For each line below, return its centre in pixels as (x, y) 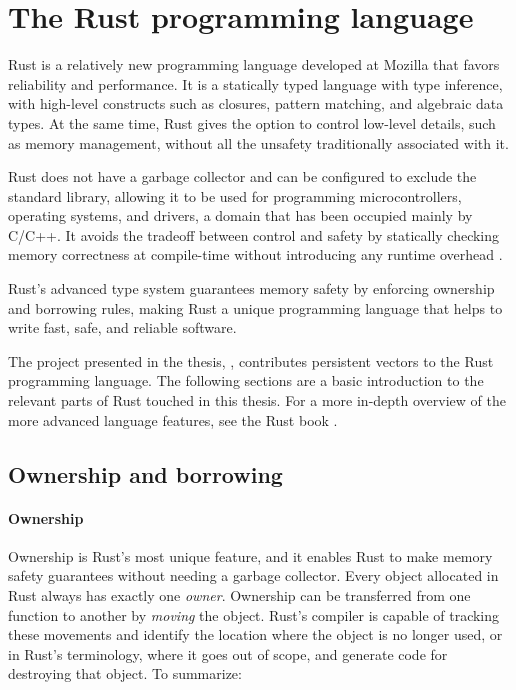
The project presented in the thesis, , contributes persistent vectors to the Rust (251, 360)
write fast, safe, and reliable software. (122, 327)
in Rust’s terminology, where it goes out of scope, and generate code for (228, 653)
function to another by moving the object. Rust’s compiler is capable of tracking (254, 614)
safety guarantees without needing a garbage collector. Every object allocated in (253, 575)
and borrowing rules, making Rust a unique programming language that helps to (255, 307)
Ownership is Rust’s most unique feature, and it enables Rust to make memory (250, 555)
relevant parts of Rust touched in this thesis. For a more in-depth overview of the (257, 400)
